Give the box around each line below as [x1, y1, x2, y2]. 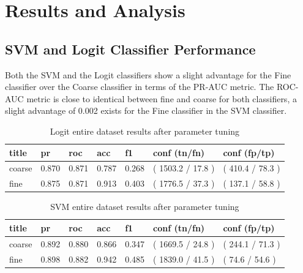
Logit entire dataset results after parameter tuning [50, 124, 240, 137]
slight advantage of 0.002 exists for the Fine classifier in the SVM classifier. [5, 104, 287, 117]
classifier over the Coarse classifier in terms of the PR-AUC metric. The [5, 80, 274, 93]
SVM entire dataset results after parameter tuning [50, 200, 239, 213]
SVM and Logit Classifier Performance [5, 39, 256, 58]
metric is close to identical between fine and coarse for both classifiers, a [26, 92, 297, 105]
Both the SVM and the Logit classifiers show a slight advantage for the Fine [5, 68, 291, 81]
